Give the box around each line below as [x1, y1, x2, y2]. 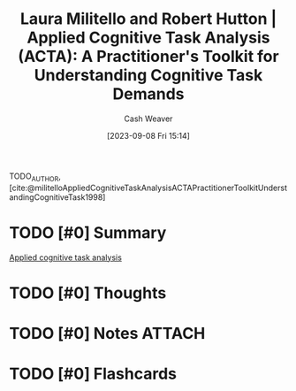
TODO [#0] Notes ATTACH [9, 324, 206, 344]
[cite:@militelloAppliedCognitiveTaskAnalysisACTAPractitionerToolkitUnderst [9, 182, 287, 193]
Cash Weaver [124, 113, 173, 124]
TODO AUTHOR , [9, 171, 62, 183]
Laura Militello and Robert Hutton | [19, 9, 277, 29]
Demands [112, 84, 185, 104]
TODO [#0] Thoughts [9, 283, 167, 303]
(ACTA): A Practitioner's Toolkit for [17, 47, 280, 66]
